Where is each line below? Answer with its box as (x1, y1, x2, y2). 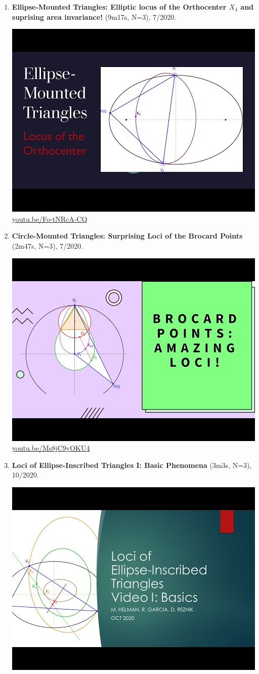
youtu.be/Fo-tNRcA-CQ (12, 213, 88, 224)
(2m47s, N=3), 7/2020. (12, 240, 83, 251)
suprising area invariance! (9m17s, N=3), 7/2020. (12, 11, 177, 22)
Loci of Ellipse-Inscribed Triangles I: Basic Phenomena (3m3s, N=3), (12, 459, 252, 470)
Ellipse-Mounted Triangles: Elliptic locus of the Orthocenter (12, 2, 227, 12)
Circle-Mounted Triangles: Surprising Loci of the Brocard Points (12, 230, 243, 241)
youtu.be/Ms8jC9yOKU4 (12, 443, 90, 453)
